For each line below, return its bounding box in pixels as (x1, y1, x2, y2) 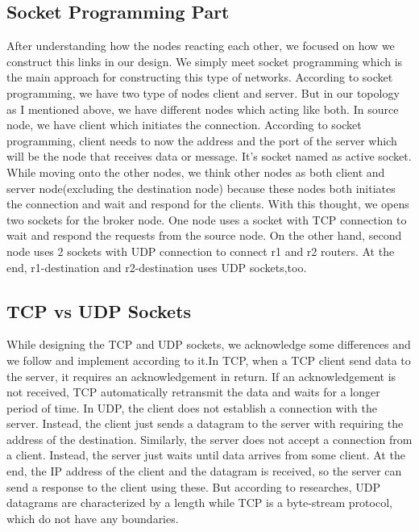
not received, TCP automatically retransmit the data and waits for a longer (6, 383, 380, 400)
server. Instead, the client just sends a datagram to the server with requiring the (6, 415, 404, 432)
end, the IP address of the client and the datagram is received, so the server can (6, 463, 402, 480)
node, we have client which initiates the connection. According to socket (6, 116, 362, 133)
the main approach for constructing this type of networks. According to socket (6, 69, 393, 86)
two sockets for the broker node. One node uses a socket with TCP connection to (6, 211, 407, 228)
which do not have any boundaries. (6, 509, 179, 526)
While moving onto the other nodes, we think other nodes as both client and (6, 163, 385, 180)
